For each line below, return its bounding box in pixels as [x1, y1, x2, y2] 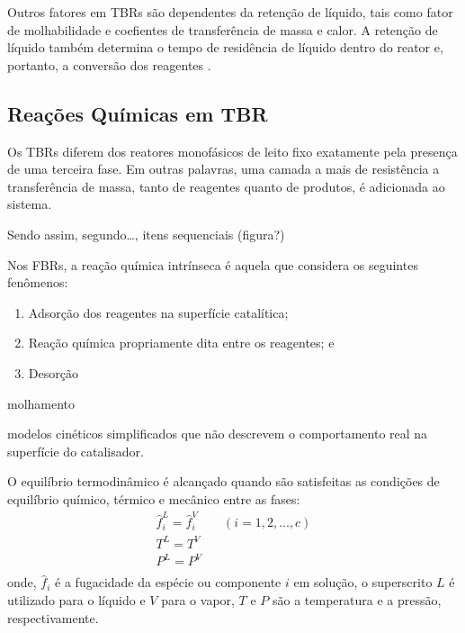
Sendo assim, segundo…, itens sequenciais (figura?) [7, 224, 285, 243]
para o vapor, [161, 590, 235, 609]
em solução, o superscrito [293, 573, 433, 592]
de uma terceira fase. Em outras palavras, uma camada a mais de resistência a [7, 159, 440, 178]
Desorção [28, 363, 78, 382]
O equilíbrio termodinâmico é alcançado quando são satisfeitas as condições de [7, 472, 440, 491]
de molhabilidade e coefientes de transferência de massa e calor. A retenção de [7, 20, 438, 39]
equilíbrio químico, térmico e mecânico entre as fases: [7, 489, 300, 508]
